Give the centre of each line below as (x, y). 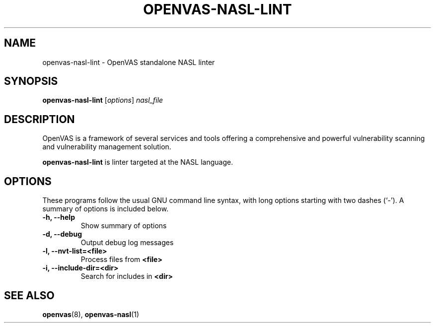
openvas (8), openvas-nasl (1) (91, 314)
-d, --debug (62, 234)
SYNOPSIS (31, 81)
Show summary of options (124, 226)
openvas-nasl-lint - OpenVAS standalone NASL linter (129, 62)
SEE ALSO (29, 295)
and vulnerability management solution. (107, 147)
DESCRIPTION (39, 119)
